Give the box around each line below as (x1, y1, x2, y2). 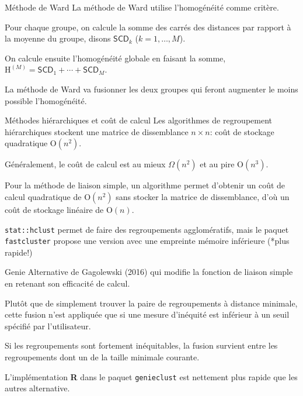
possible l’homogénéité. (5, 94, 87, 106)
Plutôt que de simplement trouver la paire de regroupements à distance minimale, (5, 297, 298, 309)
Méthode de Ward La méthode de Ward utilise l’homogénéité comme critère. (5, 1, 279, 13)
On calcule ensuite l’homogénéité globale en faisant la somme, (5, 51, 226, 64)
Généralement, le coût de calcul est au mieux (5, 158, 166, 170)
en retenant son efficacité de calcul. (5, 277, 130, 290)
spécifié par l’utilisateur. (5, 319, 91, 332)
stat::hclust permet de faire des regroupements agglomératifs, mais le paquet (5, 223, 289, 235)
